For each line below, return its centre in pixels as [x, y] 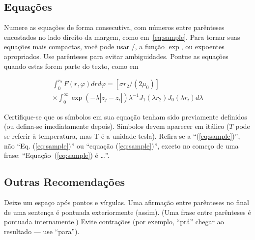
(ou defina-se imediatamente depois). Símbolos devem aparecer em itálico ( [117, 126]
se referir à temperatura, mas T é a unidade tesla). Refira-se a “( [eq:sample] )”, [122, 136]
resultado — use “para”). [42, 231]
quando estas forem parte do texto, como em [71, 66]
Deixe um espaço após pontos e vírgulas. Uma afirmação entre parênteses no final [127, 202]
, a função [150, 46]
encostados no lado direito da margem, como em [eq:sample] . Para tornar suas [122, 37]
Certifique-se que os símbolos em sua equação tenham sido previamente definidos [126, 116]
